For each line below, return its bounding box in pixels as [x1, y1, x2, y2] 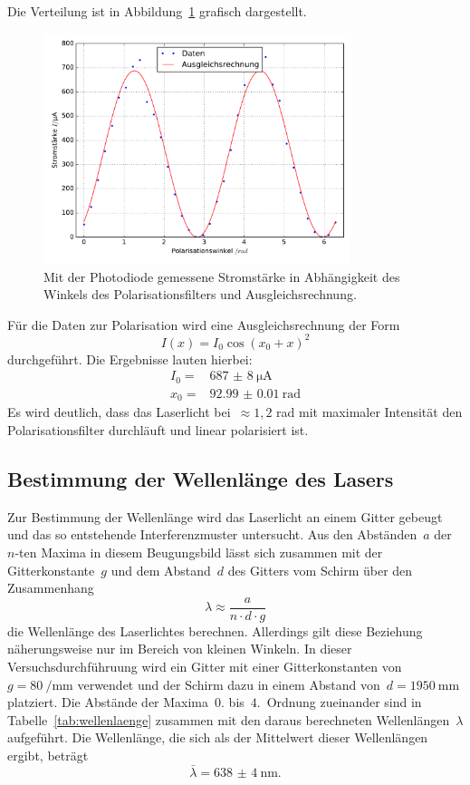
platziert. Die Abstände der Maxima [7, 693, 209, 712]
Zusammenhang [7, 578, 94, 597]
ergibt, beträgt [7, 746, 89, 764]
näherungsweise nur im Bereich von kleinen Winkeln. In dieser [7, 639, 352, 658]
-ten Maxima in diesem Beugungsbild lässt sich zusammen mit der [14, 543, 383, 561]
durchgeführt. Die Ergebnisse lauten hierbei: [7, 349, 253, 368]
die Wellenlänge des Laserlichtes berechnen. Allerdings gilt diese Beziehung [7, 621, 423, 640]
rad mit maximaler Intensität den [276, 402, 463, 422]
